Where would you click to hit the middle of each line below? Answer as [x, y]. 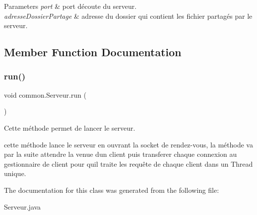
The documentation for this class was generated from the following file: [111, 190]
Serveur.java [22, 206]
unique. [15, 173]
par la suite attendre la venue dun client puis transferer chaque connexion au [121, 154]
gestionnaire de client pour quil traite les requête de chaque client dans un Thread [128, 163]
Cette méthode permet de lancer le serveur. [70, 127]
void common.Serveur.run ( [45, 94]
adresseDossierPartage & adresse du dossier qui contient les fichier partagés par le [128, 16]
